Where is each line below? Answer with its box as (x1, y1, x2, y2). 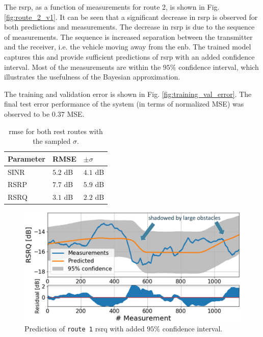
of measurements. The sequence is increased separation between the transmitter (4, 31, 253, 42)
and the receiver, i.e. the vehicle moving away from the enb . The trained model (4, 41, 251, 52)
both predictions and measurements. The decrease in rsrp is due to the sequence (4, 21, 255, 32)
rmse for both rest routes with (9, 125, 103, 136)
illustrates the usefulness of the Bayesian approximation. (4, 71, 180, 82)
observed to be (4, 108, 50, 119)
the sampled (33, 136, 71, 146)
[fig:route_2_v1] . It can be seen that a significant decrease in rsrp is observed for (4, 11, 258, 22)
